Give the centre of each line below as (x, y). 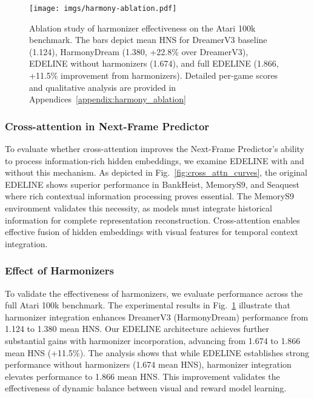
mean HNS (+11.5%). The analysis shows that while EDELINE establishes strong (157, 352)
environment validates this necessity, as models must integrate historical (139, 208)
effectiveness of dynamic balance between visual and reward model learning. (146, 388)
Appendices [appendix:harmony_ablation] (108, 99)
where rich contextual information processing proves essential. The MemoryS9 (149, 196)
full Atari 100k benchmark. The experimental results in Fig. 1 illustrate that (148, 305)
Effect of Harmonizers (59, 270)
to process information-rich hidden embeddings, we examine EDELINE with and (155, 160)
